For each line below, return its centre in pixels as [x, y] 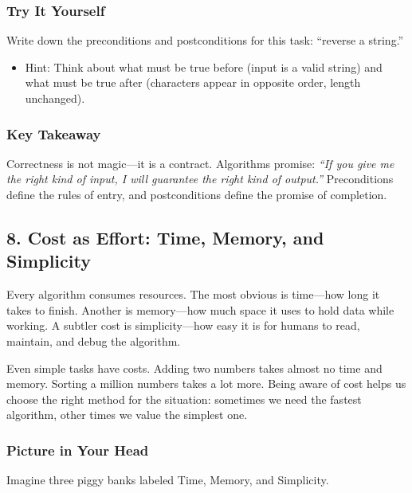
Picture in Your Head [78, 450]
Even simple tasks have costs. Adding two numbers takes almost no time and [194, 368]
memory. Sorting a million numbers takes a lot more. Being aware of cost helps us [206, 383]
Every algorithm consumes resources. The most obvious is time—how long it [193, 294]
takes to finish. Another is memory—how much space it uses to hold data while [200, 309]
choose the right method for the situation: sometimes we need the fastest [184, 399]
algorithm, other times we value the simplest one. [127, 415]
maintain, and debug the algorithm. [94, 340]
